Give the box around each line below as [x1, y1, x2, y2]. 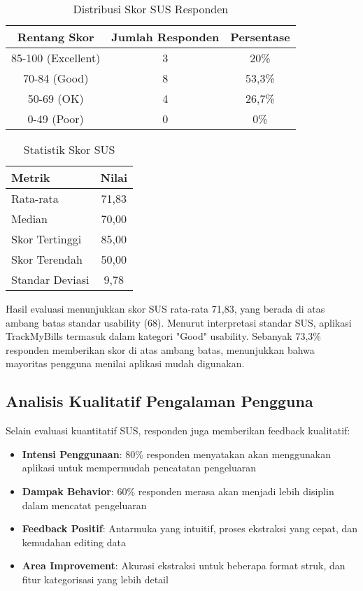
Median [11, 211, 48, 227]
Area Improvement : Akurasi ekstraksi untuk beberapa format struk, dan [22, 558, 346, 573]
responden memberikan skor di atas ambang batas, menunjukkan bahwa [6, 342, 315, 357]
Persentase [230, 29, 290, 45]
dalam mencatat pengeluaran [22, 497, 147, 512]
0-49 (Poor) [27, 111, 84, 127]
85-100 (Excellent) [11, 50, 101, 66]
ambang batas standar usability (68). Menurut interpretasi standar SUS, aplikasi [6, 315, 352, 329]
